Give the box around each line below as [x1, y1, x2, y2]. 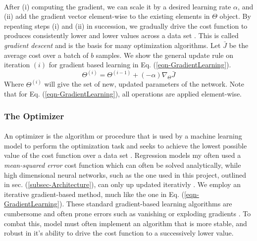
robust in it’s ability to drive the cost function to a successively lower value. [4, 228, 234, 238]
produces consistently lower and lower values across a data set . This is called [4, 30, 239, 41]
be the [229, 40, 249, 50]
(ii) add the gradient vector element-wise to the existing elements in [4, 11, 210, 21]
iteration [4, 59, 30, 70]
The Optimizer [4, 109, 64, 122]
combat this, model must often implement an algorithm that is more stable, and [4, 218, 247, 228]
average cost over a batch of [4, 49, 89, 60]
